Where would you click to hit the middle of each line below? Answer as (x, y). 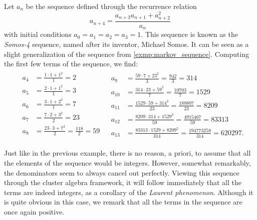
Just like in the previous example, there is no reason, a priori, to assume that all (127, 153)
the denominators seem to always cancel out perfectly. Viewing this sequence (122, 172)
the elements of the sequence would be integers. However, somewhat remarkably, (127, 163)
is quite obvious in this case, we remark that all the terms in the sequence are (123, 202)
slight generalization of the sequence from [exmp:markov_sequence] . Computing (127, 54)
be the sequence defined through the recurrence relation (111, 6)
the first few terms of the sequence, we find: (71, 64)
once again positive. (34, 211)
